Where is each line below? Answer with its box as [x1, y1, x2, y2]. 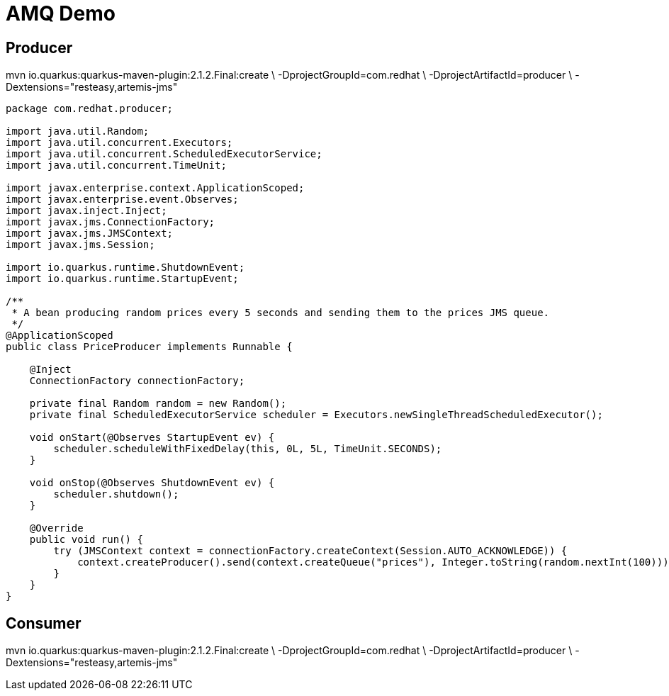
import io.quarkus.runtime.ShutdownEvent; [6, 262, 245, 274]
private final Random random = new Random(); [29, 398, 287, 410]
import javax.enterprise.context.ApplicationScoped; [6, 182, 305, 194]
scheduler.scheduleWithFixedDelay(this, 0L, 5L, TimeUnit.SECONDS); [53, 443, 442, 455]
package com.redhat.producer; [6, 103, 174, 115]
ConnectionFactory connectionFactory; [29, 375, 245, 387]
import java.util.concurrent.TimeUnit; [6, 159, 227, 172]
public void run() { [29, 534, 143, 546]
